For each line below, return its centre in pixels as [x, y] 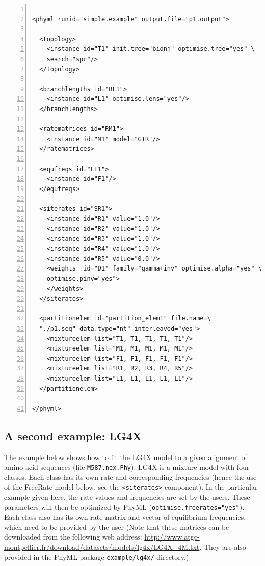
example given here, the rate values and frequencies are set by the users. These [127, 497]
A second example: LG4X [73, 435]
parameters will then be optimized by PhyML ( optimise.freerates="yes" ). [124, 507]
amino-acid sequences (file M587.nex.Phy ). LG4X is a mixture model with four [127, 467]
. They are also [223, 547]
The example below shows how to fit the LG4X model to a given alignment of [126, 457]
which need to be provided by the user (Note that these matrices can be [117, 527]
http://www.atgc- [172, 537]
